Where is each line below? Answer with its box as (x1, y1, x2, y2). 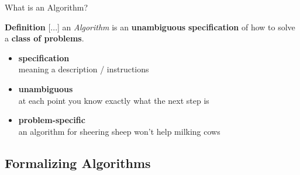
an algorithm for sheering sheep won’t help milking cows (18, 125, 220, 137)
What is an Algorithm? (5, 1, 88, 13)
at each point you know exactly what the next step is (18, 94, 209, 106)
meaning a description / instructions (18, 63, 149, 75)
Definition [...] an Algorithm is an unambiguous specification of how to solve (5, 20, 295, 33)
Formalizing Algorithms (5, 153, 151, 171)
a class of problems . (5, 32, 84, 44)
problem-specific (18, 114, 85, 126)
